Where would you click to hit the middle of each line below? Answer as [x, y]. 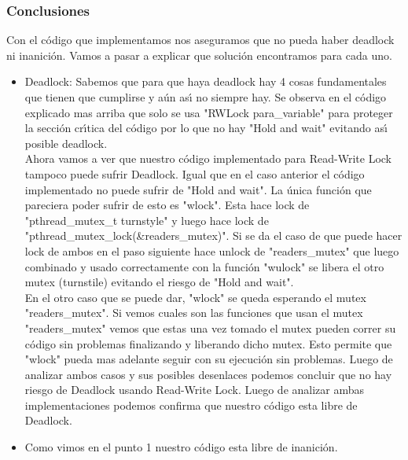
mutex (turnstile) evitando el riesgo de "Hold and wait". [159, 282]
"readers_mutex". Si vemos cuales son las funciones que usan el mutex [194, 313]
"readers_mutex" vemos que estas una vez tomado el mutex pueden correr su [210, 328]
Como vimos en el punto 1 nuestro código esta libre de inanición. [181, 447]
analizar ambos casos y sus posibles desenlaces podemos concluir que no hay [208, 374]
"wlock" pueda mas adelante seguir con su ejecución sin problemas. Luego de [209, 359]
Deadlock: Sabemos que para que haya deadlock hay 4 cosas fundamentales [206, 81]
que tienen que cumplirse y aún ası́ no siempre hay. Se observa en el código [206, 97]
